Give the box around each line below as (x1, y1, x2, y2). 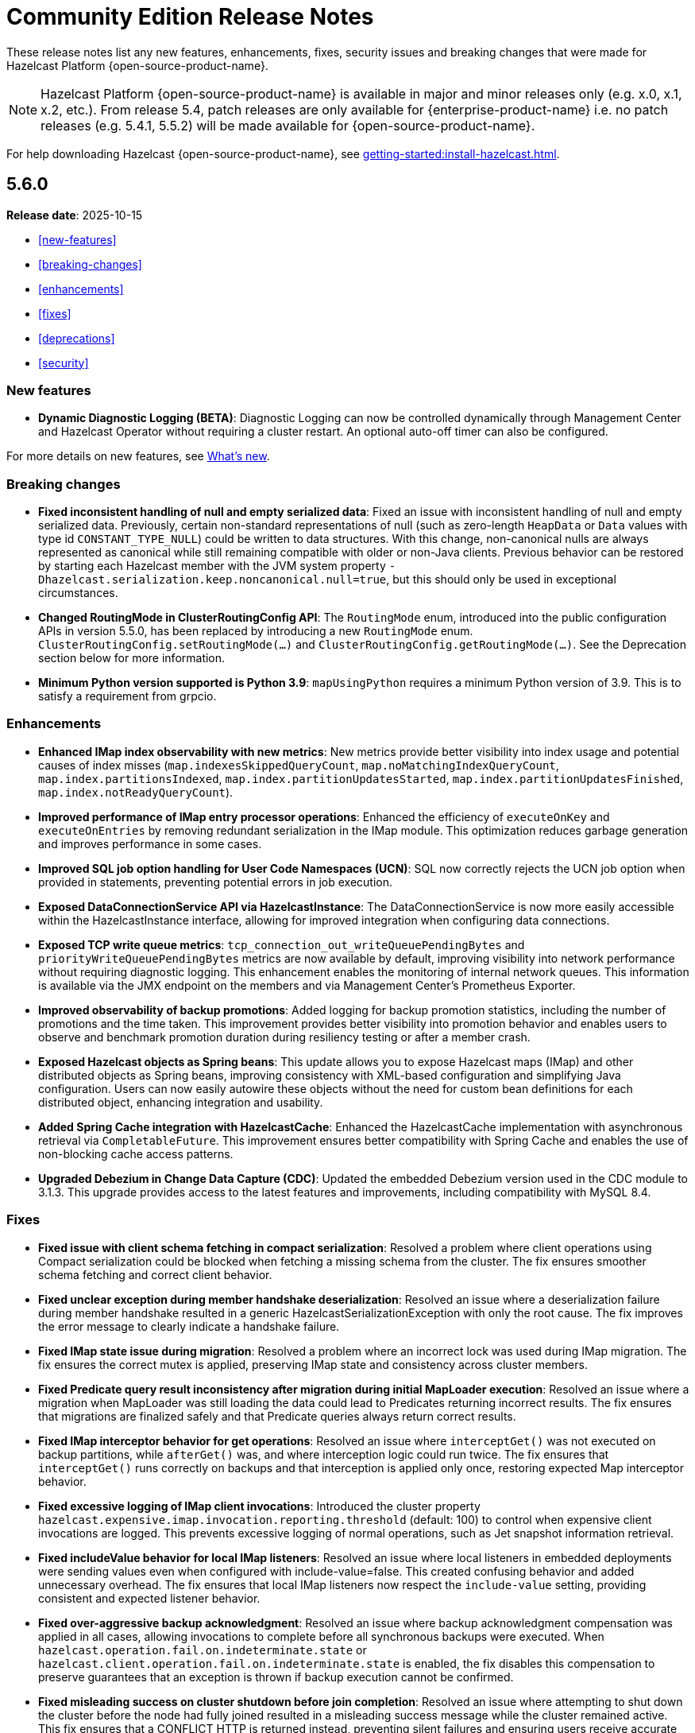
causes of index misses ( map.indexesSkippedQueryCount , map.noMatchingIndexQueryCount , (38, 758, 559, 772)
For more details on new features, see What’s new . (6, 449, 270, 463)
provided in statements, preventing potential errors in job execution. (38, 874, 392, 889)
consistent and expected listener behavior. (38, 1591, 261, 1605)
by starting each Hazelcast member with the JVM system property (38, 559, 386, 573)
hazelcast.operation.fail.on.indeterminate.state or (38, 1642, 367, 1657)
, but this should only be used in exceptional (386, 572, 616, 587)
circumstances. (38, 586, 118, 600)
